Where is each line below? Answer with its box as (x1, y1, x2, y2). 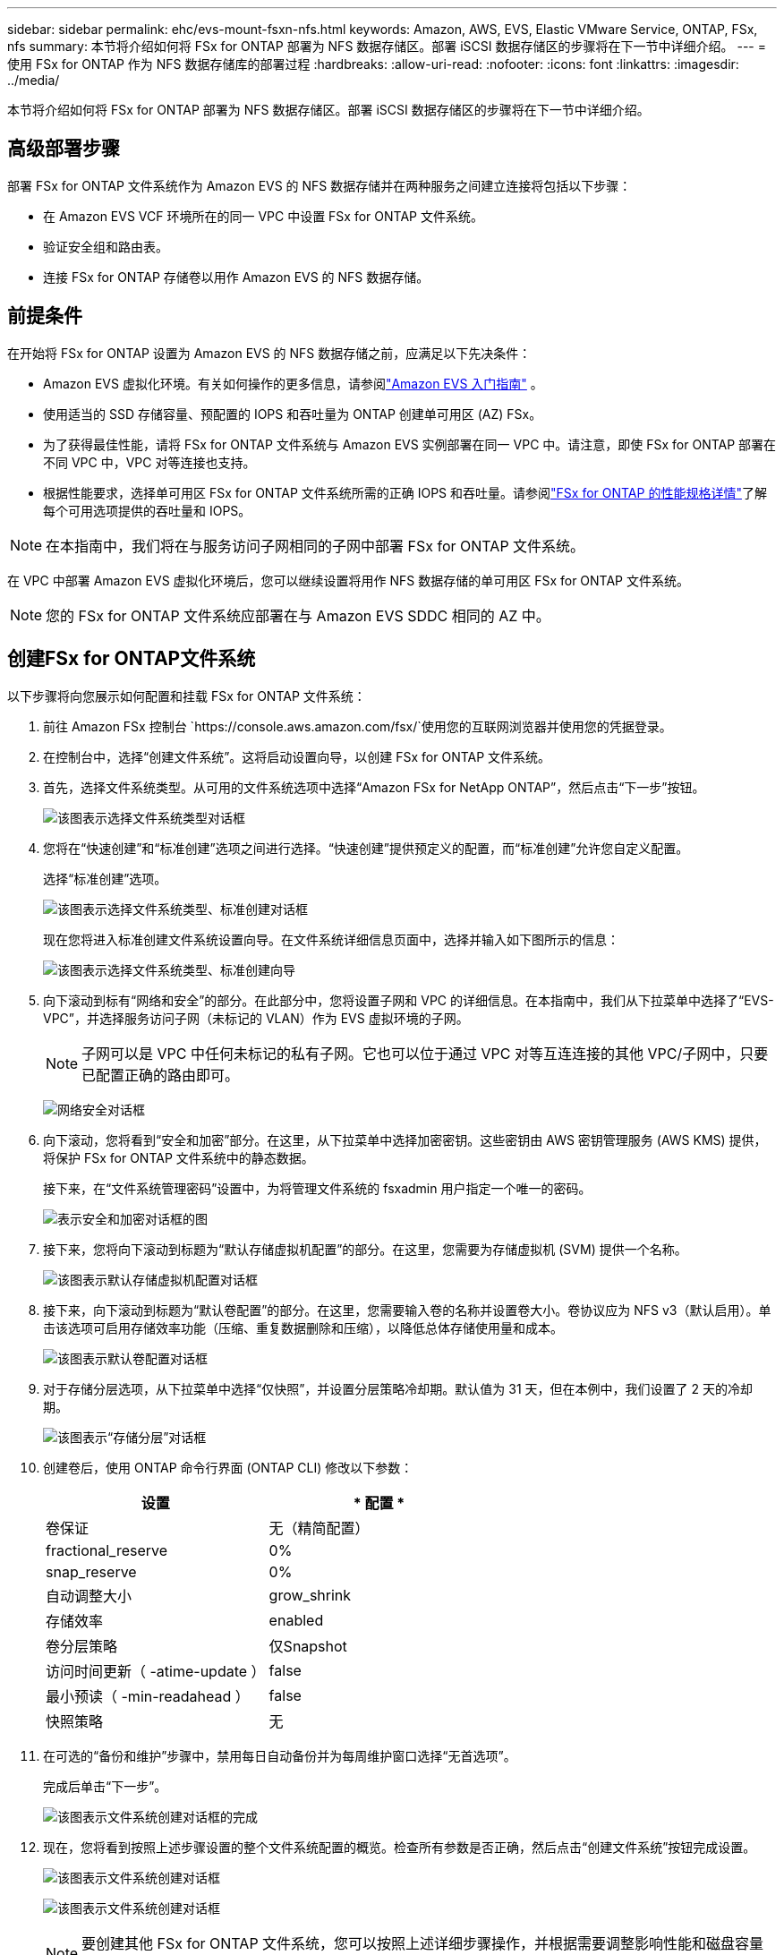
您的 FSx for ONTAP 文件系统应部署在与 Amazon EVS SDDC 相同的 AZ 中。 (46, 606, 550, 625)
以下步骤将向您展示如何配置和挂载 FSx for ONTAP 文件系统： (7, 687, 366, 704)
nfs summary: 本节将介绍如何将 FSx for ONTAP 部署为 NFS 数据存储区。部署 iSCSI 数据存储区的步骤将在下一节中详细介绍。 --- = (7, 38, 766, 54)
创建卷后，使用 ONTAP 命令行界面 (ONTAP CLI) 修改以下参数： (43, 1459, 413, 1475)
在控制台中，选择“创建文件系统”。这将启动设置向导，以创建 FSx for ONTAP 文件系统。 (43, 748, 551, 764)
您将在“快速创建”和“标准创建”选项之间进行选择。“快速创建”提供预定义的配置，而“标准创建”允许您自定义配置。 (43, 840, 689, 856)
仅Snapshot (268, 1636, 347, 1655)
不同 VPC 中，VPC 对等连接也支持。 (43, 454, 256, 470)
